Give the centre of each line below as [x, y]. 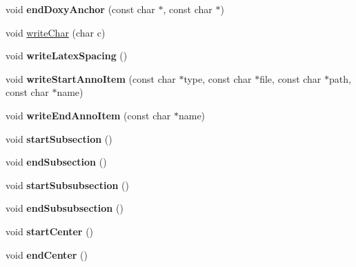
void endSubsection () [56, 162]
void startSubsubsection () [67, 185]
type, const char [218, 78]
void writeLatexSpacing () [67, 56]
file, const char [290, 78]
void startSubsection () [59, 138]
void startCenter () [50, 231]
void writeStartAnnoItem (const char [91, 78]
